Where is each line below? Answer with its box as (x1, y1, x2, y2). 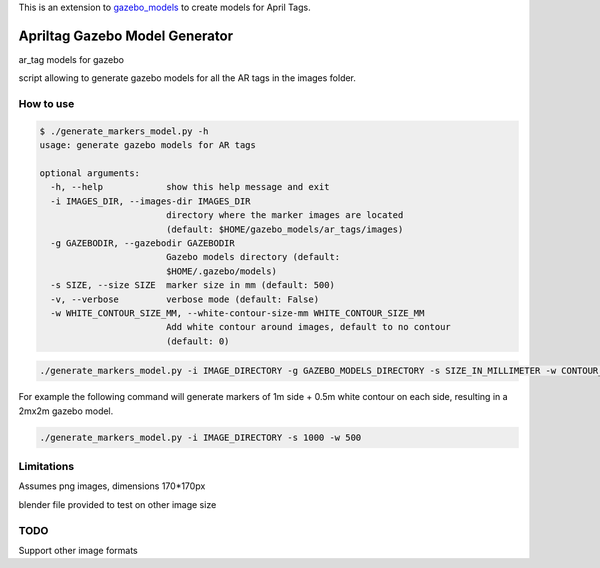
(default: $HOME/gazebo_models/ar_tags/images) (165, 223, 404, 235)
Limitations (18, 460, 75, 473)
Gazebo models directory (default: (165, 251, 341, 263)
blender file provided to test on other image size (18, 498, 217, 510)
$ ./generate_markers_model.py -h (39, 125, 209, 137)
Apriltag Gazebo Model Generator (18, 27, 234, 44)
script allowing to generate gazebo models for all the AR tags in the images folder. (18, 72, 357, 84)
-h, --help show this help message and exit (50, 181, 330, 193)
